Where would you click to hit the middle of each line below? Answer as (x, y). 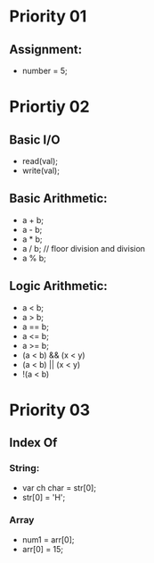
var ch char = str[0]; (59, 487)
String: (24, 468)
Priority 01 (48, 17)
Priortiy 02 (50, 107)
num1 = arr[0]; (48, 539)
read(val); (40, 161)
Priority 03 (50, 410)
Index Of (33, 443)
